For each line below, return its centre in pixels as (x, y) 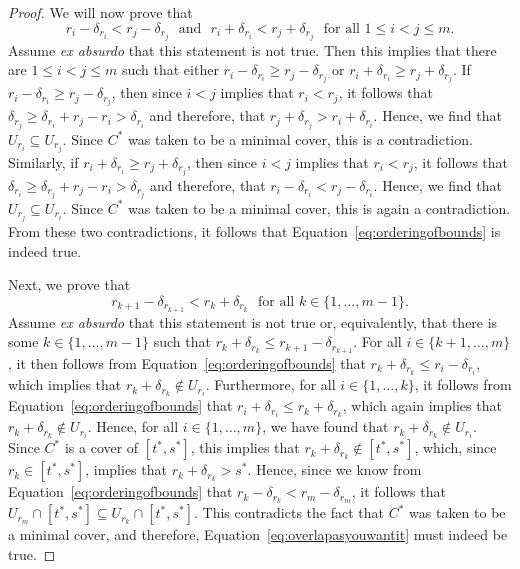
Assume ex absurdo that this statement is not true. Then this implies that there (252, 49)
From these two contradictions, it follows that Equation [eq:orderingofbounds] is (254, 230)
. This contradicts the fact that (289, 512)
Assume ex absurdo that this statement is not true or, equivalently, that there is (253, 321)
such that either (170, 69)
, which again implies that (422, 405)
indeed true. (45, 250)
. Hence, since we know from (334, 469)
